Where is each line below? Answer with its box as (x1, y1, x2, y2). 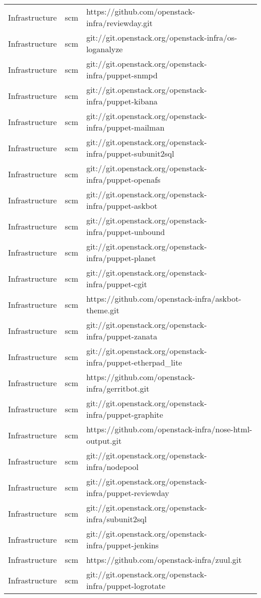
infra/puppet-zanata (86, 330, 158, 342)
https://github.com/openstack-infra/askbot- (86, 293, 241, 304)
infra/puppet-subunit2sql (86, 148, 174, 159)
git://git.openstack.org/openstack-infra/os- (86, 32, 237, 43)
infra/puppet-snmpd (86, 69, 158, 81)
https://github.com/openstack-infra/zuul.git (86, 554, 242, 565)
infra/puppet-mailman (86, 122, 165, 133)
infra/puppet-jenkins (86, 539, 159, 551)
